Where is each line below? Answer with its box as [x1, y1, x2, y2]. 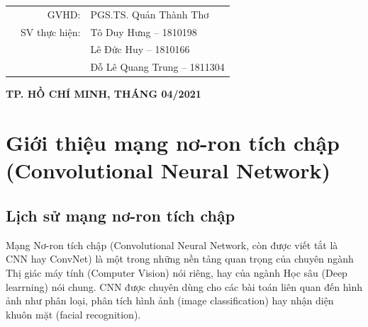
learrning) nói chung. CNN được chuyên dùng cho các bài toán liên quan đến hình [6, 279, 362, 294]
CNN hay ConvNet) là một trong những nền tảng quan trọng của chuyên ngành [6, 251, 354, 266]
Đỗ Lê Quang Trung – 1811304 [90, 59, 225, 74]
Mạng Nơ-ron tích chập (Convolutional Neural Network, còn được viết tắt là [6, 237, 338, 252]
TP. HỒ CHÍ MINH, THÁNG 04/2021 [6, 86, 201, 101]
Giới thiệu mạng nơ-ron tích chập [6, 128, 340, 157]
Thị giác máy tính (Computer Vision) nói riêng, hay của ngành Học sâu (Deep [6, 265, 347, 280]
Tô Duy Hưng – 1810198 [90, 24, 197, 39]
